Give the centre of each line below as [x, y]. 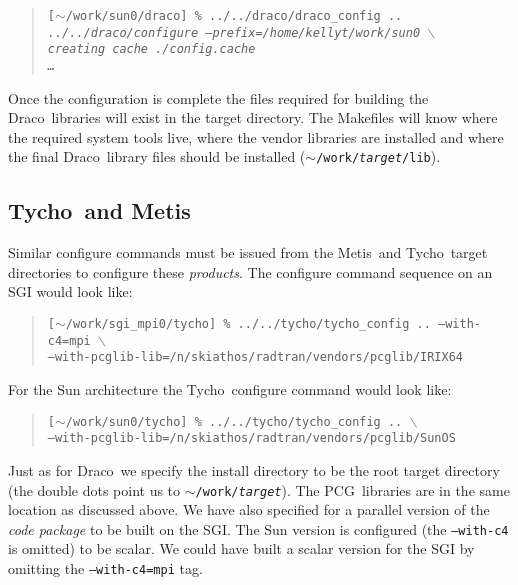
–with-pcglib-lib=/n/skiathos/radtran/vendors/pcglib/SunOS [251, 438]
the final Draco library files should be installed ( [157, 156]
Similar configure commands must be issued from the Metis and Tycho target [248, 252]
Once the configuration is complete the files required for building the [218, 97]
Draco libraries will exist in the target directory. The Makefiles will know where [253, 117]
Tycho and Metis [99, 210]
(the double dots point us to [94, 489]
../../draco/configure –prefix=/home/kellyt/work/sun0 [234, 32]
